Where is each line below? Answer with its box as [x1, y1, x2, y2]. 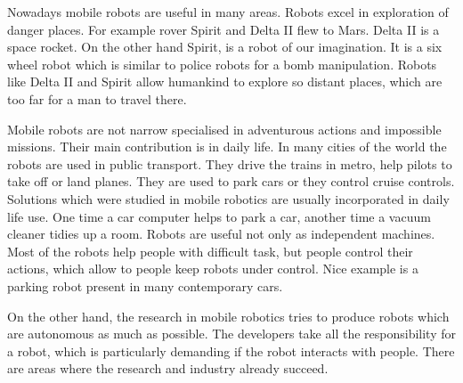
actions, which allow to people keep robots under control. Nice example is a [7, 259, 418, 278]
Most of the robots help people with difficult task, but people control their [7, 241, 413, 260]
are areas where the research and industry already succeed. [7, 359, 329, 378]
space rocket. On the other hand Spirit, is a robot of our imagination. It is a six [7, 37, 443, 56]
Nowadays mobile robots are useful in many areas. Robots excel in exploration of [7, 3, 449, 20]
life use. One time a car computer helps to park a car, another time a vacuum [7, 207, 431, 225]
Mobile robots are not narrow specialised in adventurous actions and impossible [7, 119, 442, 138]
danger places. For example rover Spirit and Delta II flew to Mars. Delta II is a [7, 20, 440, 38]
